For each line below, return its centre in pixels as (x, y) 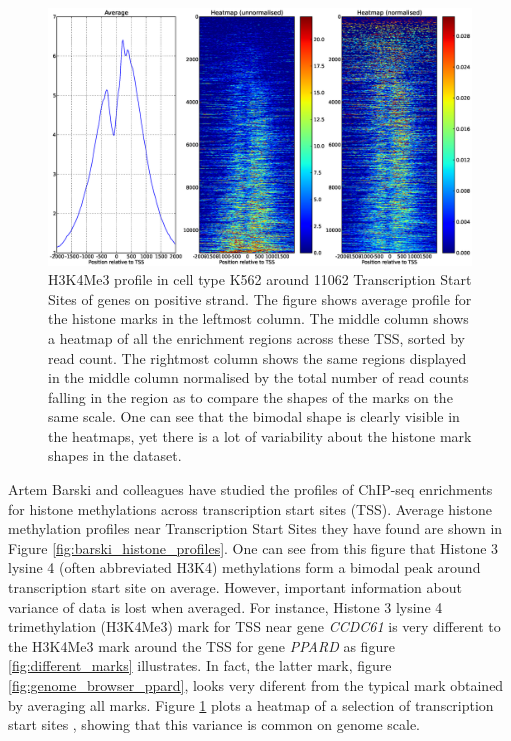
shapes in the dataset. (115, 455)
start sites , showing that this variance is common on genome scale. (214, 724)
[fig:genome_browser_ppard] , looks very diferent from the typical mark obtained (256, 685)
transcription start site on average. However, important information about (235, 587)
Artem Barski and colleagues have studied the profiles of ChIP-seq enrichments (250, 489)
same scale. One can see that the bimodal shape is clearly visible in (254, 416)
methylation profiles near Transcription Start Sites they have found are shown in (255, 528)
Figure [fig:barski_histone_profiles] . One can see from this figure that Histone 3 (253, 547)
